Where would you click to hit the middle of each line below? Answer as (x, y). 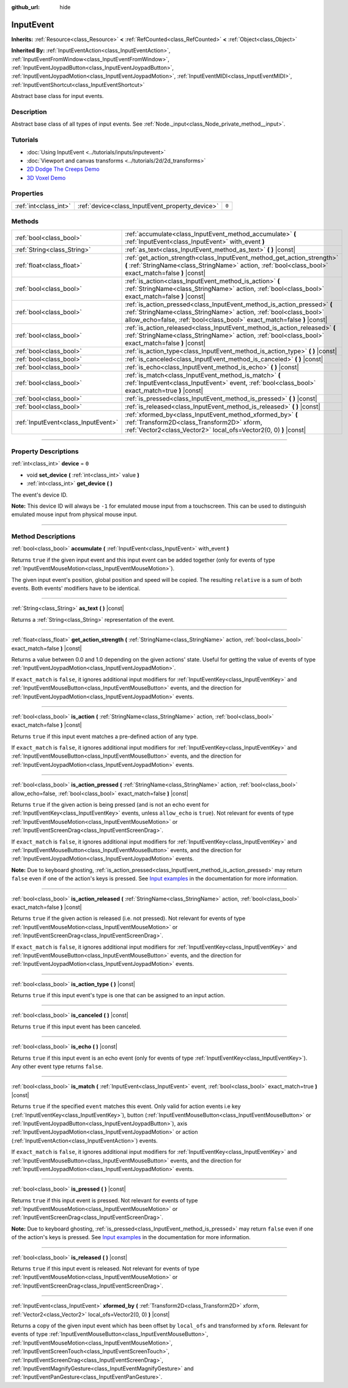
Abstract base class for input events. (57, 96)
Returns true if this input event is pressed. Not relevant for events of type (105, 1200)
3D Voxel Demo (46, 178)
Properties (28, 194)
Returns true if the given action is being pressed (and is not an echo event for (110, 805)
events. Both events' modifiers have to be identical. (76, 588)
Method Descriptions (43, 537)
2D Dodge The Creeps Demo (63, 169)
